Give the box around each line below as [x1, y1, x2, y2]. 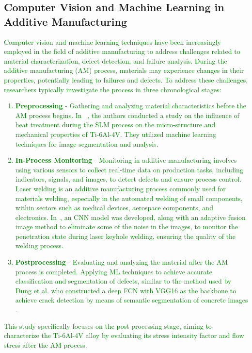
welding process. [15, 240, 63, 251]
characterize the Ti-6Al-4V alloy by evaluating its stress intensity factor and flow [4, 330, 244, 340]
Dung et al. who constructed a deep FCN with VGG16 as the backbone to [15, 285, 236, 295]
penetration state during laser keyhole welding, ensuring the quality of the [15, 231, 236, 241]
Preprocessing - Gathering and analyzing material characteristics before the [15, 101, 247, 111]
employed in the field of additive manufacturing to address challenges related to [4, 46, 240, 56]
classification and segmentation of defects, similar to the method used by [15, 276, 232, 286]
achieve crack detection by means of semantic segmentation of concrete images [15, 295, 248, 305]
